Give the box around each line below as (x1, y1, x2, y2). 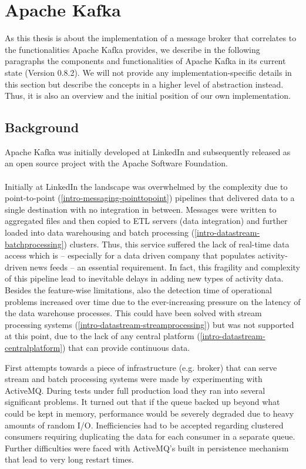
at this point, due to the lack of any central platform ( (5, 330, 200, 342)
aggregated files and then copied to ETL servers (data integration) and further (5, 215, 288, 227)
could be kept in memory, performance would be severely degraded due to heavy (5, 407, 294, 419)
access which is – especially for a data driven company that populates (5, 249, 255, 262)
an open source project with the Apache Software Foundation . (5, 157, 228, 169)
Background (5, 118, 79, 136)
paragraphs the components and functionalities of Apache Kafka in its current (5, 55, 286, 67)
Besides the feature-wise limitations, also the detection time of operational (5, 284, 272, 296)
